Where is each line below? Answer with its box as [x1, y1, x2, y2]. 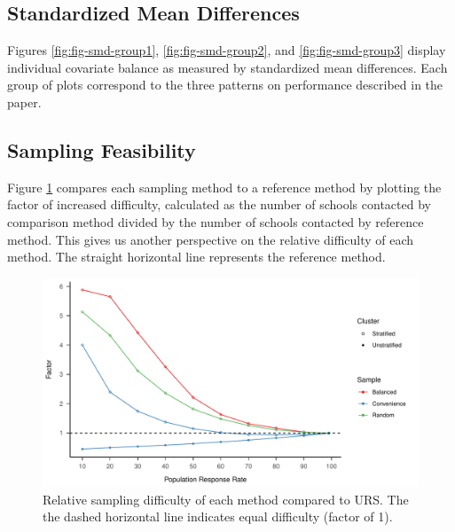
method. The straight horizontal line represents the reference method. [7, 247, 386, 266]
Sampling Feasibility [7, 136, 196, 163]
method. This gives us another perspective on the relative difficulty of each [7, 230, 414, 248]
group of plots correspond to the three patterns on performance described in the [7, 75, 443, 94]
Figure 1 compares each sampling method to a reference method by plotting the [7, 177, 442, 196]
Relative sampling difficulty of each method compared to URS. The [43, 489, 409, 508]
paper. [7, 92, 42, 111]
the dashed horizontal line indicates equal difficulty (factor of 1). [43, 507, 393, 526]
